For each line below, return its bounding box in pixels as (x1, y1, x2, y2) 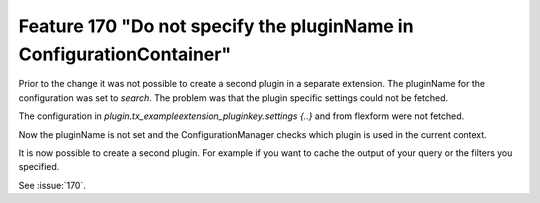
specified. (18, 161, 60, 173)
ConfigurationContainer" (18, 43, 232, 65)
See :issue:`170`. (18, 179, 87, 191)
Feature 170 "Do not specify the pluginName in (18, 15, 414, 37)
